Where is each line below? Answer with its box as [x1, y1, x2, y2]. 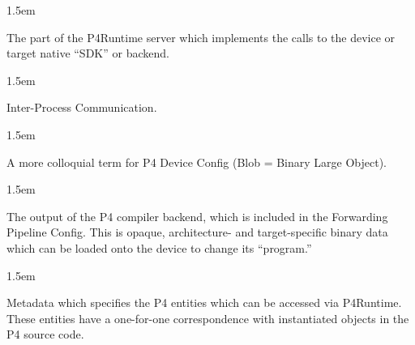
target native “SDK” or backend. [6, 45, 169, 62]
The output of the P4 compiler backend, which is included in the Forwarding [6, 207, 388, 224]
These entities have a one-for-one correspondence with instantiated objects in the [6, 309, 409, 326]
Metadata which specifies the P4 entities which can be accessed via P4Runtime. [6, 294, 402, 311]
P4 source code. [6, 326, 84, 343]
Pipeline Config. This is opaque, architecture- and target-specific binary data [6, 224, 388, 241]
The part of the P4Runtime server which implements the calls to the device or [6, 28, 396, 45]
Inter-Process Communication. [6, 99, 157, 116]
